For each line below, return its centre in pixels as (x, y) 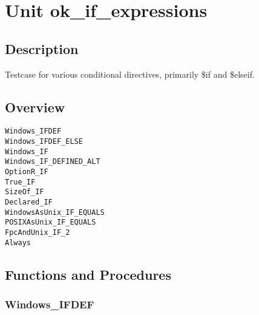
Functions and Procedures (88, 274)
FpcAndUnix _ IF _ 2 (38, 232)
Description (42, 48)
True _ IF (20, 182)
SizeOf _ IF (25, 192)
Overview (35, 107)
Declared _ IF (29, 202)
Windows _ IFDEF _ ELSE (44, 142)
